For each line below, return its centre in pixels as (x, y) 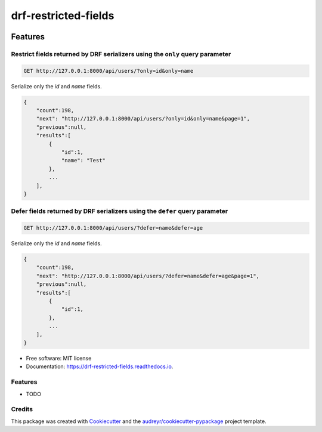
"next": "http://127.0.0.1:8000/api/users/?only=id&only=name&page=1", (143, 119)
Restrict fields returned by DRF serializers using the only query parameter (121, 54)
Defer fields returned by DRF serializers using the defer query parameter (120, 211)
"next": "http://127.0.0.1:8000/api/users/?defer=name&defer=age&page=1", (148, 276)
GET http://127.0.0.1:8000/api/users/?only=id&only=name (109, 71)
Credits (22, 409)
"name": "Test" (83, 161)
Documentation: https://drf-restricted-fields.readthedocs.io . (100, 366)
